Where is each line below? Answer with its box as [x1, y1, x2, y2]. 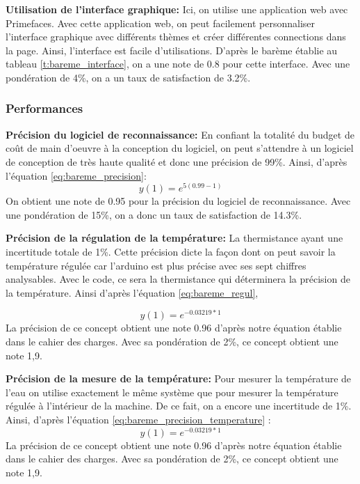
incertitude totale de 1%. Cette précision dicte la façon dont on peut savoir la [6, 244, 336, 259]
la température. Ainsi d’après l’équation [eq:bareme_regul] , [6, 285, 259, 299]
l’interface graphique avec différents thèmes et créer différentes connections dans [6, 29, 346, 44]
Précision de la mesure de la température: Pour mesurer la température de [6, 371, 352, 386]
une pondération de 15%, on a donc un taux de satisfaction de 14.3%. [6, 207, 302, 221]
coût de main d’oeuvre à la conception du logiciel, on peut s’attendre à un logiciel [6, 141, 354, 155]
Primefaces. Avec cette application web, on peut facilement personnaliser [6, 15, 316, 30]
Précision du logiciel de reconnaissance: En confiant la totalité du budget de [6, 127, 354, 141]
